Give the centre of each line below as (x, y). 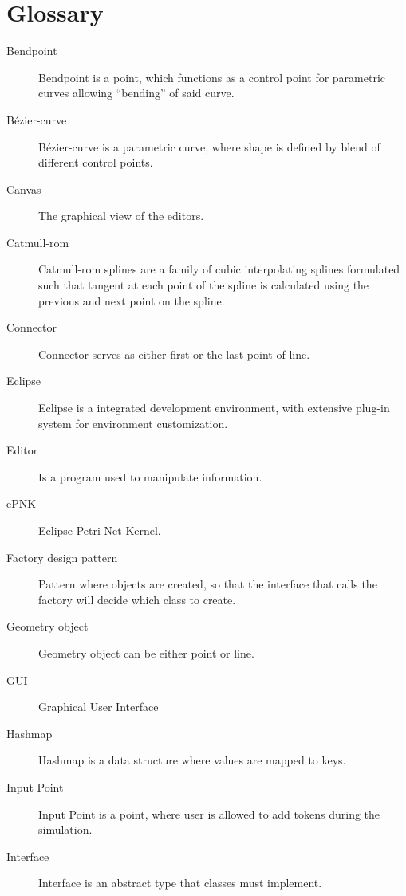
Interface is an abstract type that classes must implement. (180, 883)
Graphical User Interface (99, 707)
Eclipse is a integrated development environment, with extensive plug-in (214, 408)
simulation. (65, 829)
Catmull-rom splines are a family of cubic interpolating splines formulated (219, 269)
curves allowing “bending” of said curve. (136, 93)
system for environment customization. (133, 423)
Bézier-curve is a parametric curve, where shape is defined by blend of (209, 146)
